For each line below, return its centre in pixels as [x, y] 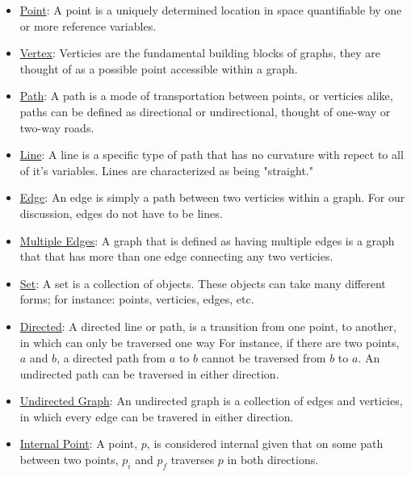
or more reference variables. [88, 25]
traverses [193, 460]
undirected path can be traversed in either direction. [149, 373]
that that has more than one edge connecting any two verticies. [176, 256]
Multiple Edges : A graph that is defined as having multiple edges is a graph [207, 240]
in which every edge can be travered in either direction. [157, 416]
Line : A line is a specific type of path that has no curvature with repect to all [212, 155]
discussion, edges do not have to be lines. [121, 213]
